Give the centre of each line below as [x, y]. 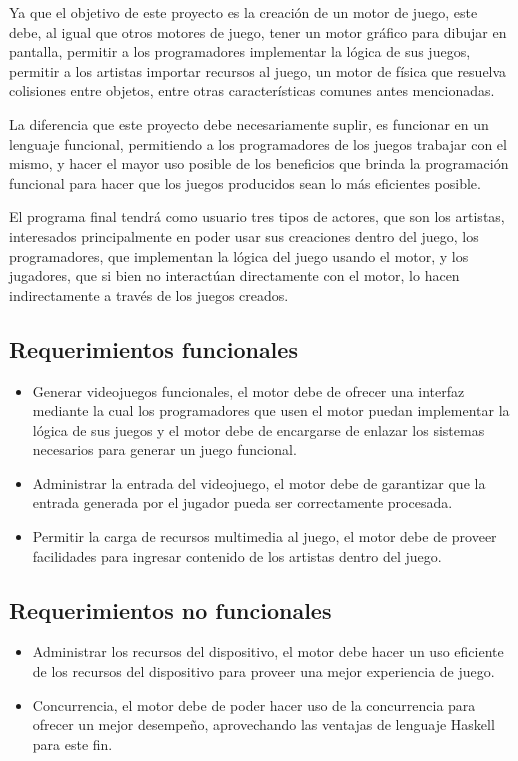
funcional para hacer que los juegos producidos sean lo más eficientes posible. [245, 182]
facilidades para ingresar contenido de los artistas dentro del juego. [237, 555]
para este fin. [72, 743]
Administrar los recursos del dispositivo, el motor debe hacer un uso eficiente [268, 651]
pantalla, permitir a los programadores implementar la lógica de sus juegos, [240, 51]
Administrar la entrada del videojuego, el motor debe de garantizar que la [259, 482]
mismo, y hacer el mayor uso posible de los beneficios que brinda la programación [259, 163]
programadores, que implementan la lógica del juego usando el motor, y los [239, 255]
